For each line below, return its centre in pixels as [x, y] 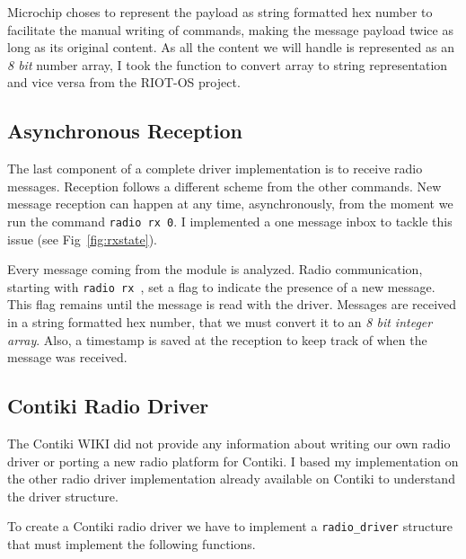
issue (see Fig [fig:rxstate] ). [82, 239]
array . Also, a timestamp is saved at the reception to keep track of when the [217, 339]
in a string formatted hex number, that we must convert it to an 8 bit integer [220, 322]
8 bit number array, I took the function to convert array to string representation [228, 64]
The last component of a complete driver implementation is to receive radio [215, 169]
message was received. [67, 357]
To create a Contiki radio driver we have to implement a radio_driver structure [230, 526]
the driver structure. [63, 496]
